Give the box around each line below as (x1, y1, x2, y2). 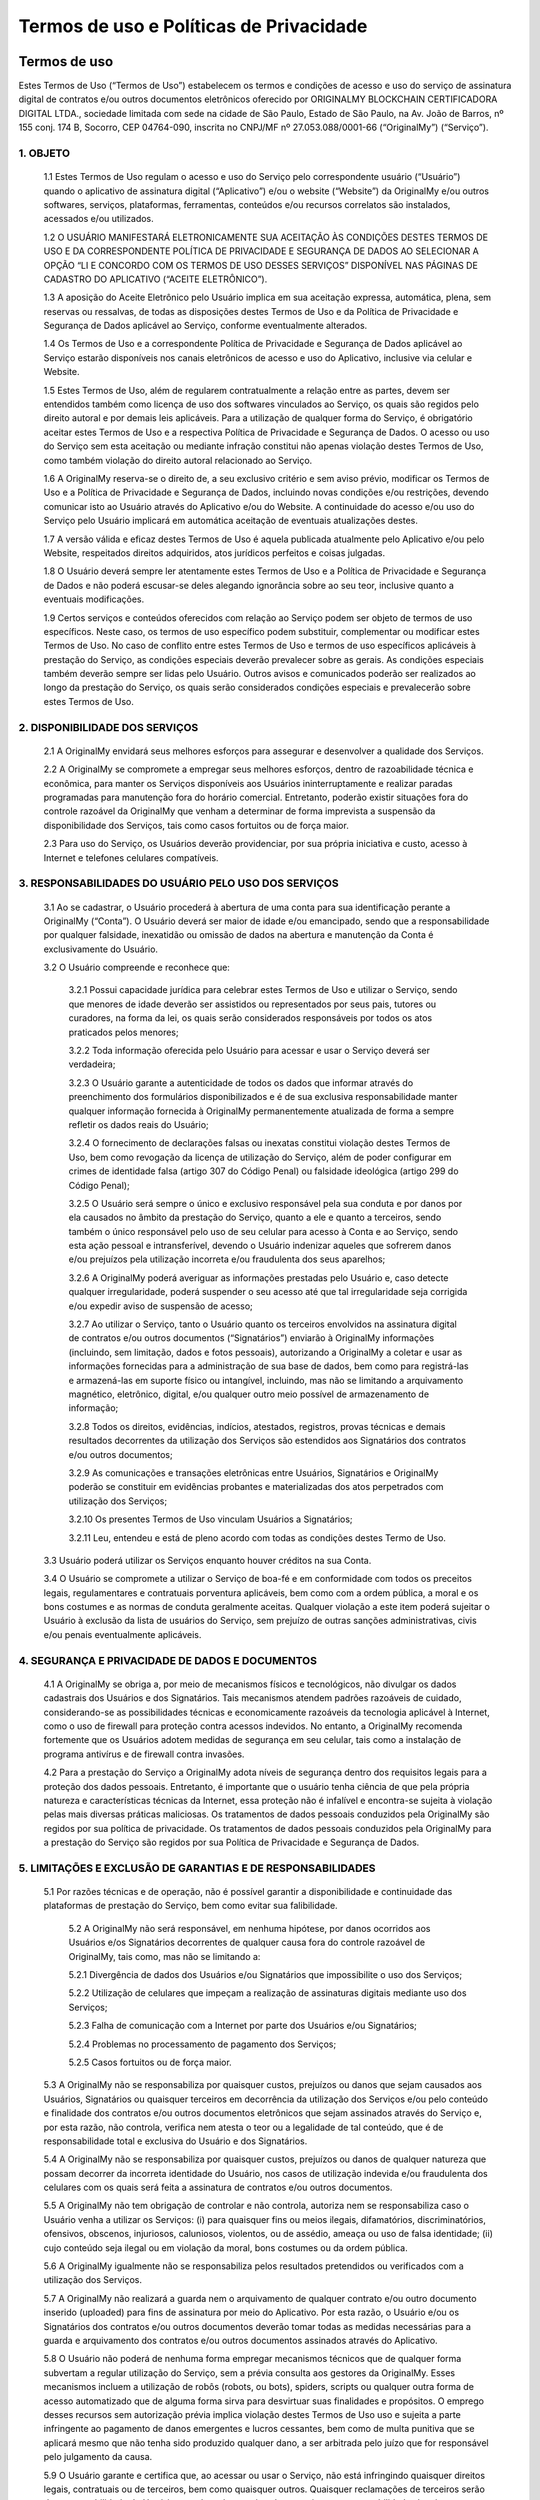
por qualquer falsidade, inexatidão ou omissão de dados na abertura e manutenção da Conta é (43, 929, 434, 941)
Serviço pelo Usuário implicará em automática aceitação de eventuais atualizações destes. (43, 515, 419, 527)
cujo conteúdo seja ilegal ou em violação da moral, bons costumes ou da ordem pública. (43, 2241, 409, 2254)
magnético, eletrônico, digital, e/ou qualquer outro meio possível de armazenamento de (68, 1388, 430, 1400)
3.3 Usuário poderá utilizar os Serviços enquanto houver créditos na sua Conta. (43, 1554, 372, 1566)
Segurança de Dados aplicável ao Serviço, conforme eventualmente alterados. (43, 320, 368, 332)
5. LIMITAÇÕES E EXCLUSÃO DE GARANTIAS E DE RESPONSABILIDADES (18, 1861, 376, 1875)
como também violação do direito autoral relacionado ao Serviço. (43, 454, 313, 466)
